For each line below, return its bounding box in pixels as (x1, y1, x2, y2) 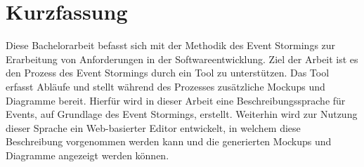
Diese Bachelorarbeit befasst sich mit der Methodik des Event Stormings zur (6, 38, 336, 53)
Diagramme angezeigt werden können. (6, 147, 169, 162)
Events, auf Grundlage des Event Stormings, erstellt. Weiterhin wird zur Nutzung (6, 107, 358, 121)
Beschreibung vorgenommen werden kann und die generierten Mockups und (6, 134, 332, 149)
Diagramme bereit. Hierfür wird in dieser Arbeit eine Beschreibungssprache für (6, 93, 346, 107)
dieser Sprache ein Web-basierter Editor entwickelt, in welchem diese (6, 120, 301, 135)
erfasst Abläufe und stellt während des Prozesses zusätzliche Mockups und (6, 79, 325, 93)
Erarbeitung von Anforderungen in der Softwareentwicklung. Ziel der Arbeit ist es (6, 51, 358, 66)
